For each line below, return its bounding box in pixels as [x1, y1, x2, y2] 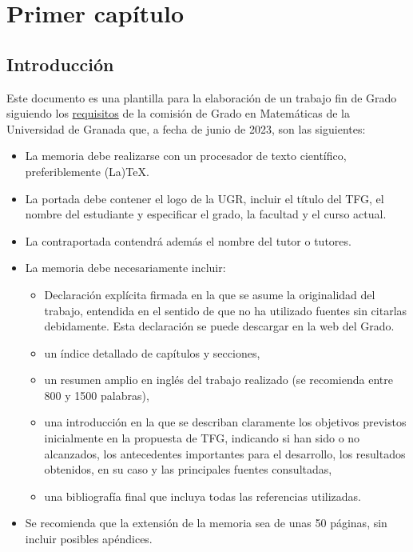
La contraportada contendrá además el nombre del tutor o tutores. [25, 232, 351, 249]
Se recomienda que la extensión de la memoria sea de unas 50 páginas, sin [25, 514, 387, 531]
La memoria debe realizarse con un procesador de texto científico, [25, 147, 347, 164]
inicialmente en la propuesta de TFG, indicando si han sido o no [44, 430, 360, 446]
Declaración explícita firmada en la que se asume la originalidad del [44, 286, 375, 302]
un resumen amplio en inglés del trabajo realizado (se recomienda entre [44, 371, 393, 388]
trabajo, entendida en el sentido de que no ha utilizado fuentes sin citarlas [44, 302, 407, 318]
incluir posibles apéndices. [25, 530, 153, 547]
